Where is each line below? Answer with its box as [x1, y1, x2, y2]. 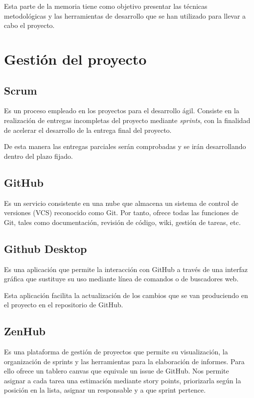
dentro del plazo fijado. [4, 150, 73, 161]
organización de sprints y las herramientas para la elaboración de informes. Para [4, 356, 245, 366]
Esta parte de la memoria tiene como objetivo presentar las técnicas [4, 1, 208, 11]
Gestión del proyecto [4, 49, 147, 69]
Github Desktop [4, 241, 87, 256]
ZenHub [4, 323, 46, 339]
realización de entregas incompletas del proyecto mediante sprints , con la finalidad [4, 115, 251, 125]
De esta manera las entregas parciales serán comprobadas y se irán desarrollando [4, 141, 246, 151]
